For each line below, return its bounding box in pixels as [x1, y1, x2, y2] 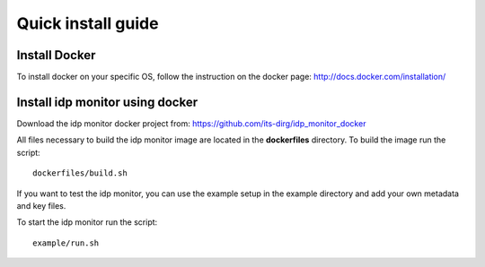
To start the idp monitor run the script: [16, 217, 158, 228]
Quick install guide [16, 13, 159, 33]
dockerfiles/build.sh [32, 168, 128, 178]
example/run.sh [32, 237, 100, 248]
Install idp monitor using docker [16, 94, 198, 109]
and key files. [16, 200, 66, 211]
